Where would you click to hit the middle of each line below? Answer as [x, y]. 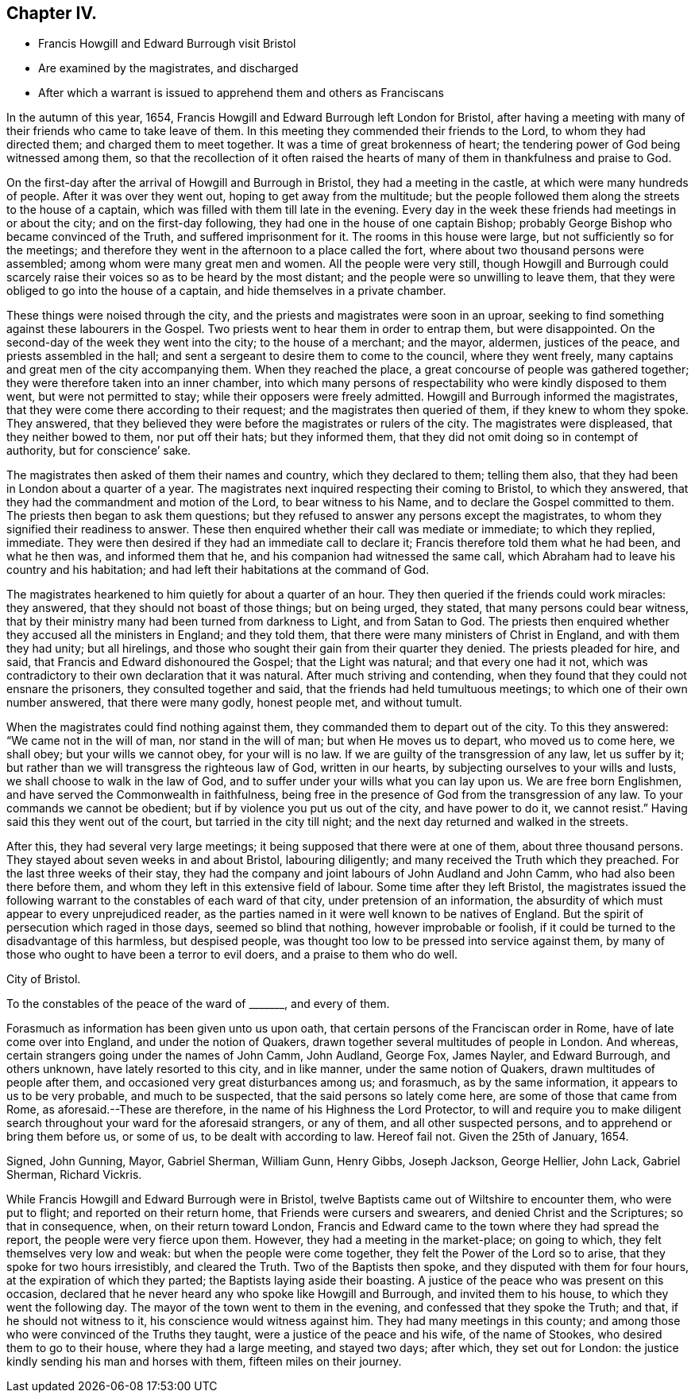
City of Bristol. [44, 979]
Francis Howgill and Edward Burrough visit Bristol [167, 44]
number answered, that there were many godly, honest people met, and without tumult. [234, 703]
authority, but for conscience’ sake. [99, 451]
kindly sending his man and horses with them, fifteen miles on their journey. [204, 1362]
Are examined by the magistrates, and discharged [168, 68]
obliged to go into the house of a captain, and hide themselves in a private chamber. [226, 291]
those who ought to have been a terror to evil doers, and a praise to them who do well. [232, 955]
